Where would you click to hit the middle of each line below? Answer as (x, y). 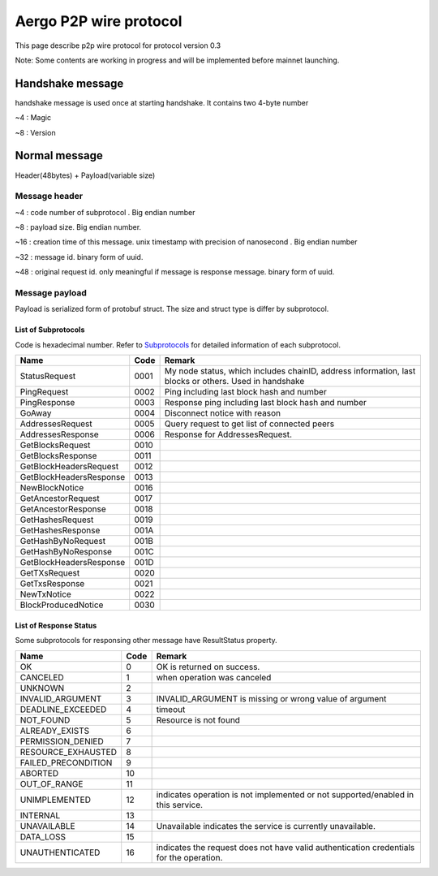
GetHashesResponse (60, 530)
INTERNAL (40, 815)
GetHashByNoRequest (62, 542)
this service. (179, 805)
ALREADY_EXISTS (55, 731)
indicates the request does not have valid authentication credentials (286, 847)
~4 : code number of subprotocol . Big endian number (105, 212)
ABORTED (39, 773)
